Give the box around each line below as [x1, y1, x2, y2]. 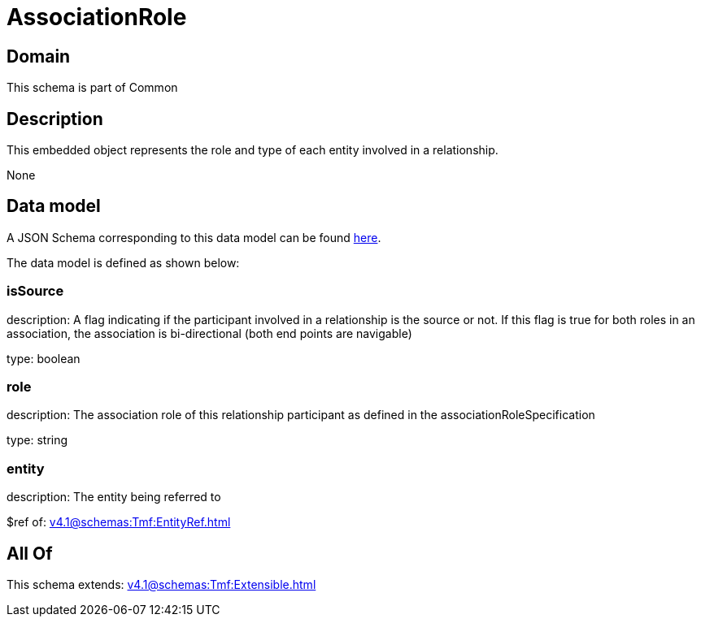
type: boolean [7, 351, 81, 366]
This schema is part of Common [7, 80, 178, 95]
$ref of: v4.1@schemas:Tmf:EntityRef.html [7, 515, 231, 530]
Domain [7, 45, 71, 67]
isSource [7, 283, 64, 300]
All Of [7, 543, 53, 564]
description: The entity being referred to [7, 490, 221, 504]
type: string [7, 433, 68, 448]
